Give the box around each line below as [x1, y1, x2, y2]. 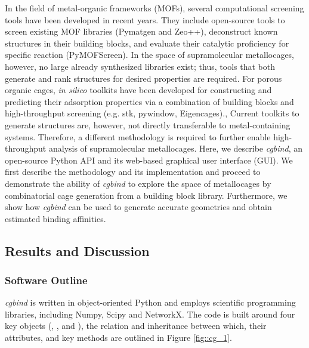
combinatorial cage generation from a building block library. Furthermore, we [5, 189, 288, 201]
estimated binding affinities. [5, 212, 106, 224]
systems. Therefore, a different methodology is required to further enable [5, 130, 271, 143]
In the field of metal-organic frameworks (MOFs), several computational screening [5, 2, 304, 14]
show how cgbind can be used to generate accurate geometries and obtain [5, 201, 272, 213]
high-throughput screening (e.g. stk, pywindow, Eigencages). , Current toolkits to [5, 107, 299, 119]
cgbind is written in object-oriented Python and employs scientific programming [5, 296, 296, 309]
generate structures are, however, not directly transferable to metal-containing [5, 118, 291, 131]
